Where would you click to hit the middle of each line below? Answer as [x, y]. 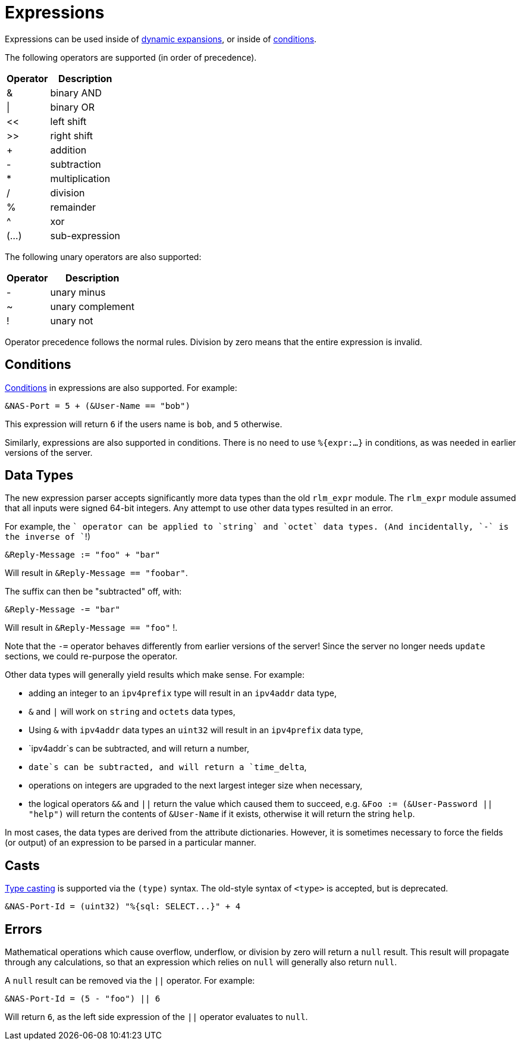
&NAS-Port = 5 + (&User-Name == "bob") [98, 406]
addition [68, 150]
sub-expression [85, 235]
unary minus [78, 292]
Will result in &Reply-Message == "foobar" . [96, 573]
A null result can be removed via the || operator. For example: [130, 981]
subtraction [76, 164]
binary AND [76, 93]
